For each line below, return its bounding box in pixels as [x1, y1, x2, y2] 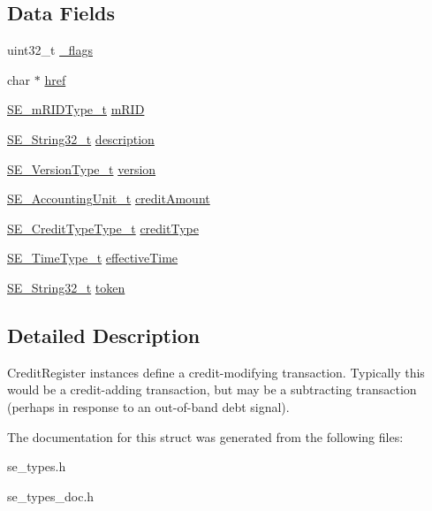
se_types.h [7, 457, 66, 476]
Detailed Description [7, 321, 201, 348]
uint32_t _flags [7, 41, 93, 59]
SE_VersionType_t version [7, 159, 156, 178]
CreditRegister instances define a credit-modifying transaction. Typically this [7, 362, 425, 381]
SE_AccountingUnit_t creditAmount [7, 189, 210, 208]
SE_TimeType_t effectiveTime [7, 248, 178, 267]
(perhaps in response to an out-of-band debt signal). [7, 397, 290, 416]
